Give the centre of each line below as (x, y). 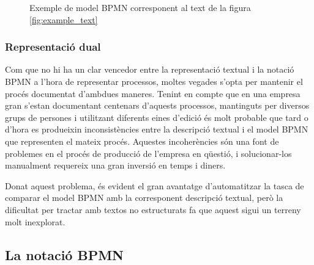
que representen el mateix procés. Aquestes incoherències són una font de (142, 141)
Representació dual (53, 47)
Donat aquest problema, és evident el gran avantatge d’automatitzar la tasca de (155, 185)
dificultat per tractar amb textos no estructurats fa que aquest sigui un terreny (153, 209)
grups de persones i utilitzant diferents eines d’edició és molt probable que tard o (157, 117)
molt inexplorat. (35, 221)
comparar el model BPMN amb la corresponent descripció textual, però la (144, 198)
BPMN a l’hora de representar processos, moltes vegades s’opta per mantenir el (154, 81)
